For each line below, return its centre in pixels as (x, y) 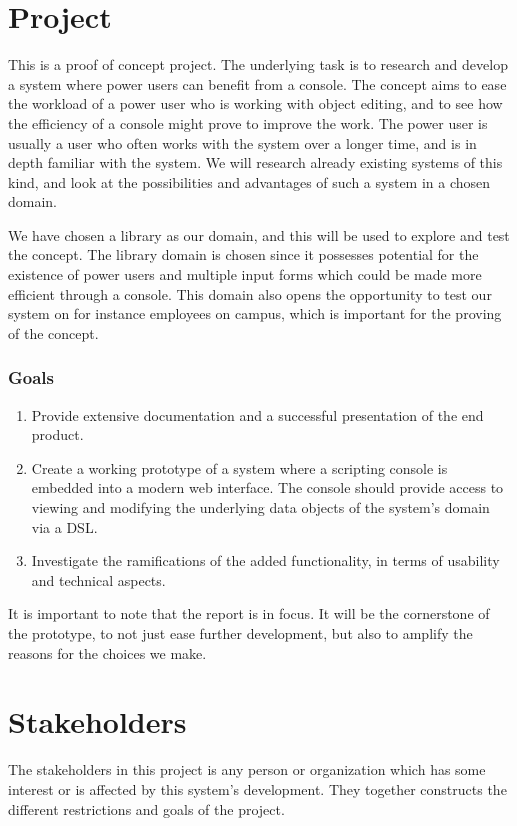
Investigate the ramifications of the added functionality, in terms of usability (265, 560)
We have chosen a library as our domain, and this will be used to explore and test (259, 234)
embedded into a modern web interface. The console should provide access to (267, 487)
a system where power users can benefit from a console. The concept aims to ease (257, 83)
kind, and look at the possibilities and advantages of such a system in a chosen (249, 181)
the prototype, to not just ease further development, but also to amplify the (240, 633)
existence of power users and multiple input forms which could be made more (245, 274)
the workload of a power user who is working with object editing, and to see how (255, 103)
